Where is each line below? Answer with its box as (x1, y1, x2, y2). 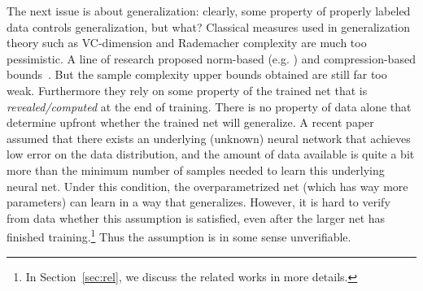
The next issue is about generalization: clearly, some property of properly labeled (7, 2, 411, 19)
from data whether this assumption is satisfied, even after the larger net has (7, 209, 386, 226)
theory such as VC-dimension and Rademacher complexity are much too (7, 34, 367, 51)
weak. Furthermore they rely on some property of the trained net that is (7, 81, 368, 98)
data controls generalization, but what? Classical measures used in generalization (7, 18, 411, 35)
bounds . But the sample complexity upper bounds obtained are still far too (7, 66, 387, 83)
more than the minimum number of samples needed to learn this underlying (7, 161, 385, 178)
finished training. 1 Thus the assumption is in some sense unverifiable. (7, 226, 351, 245)
